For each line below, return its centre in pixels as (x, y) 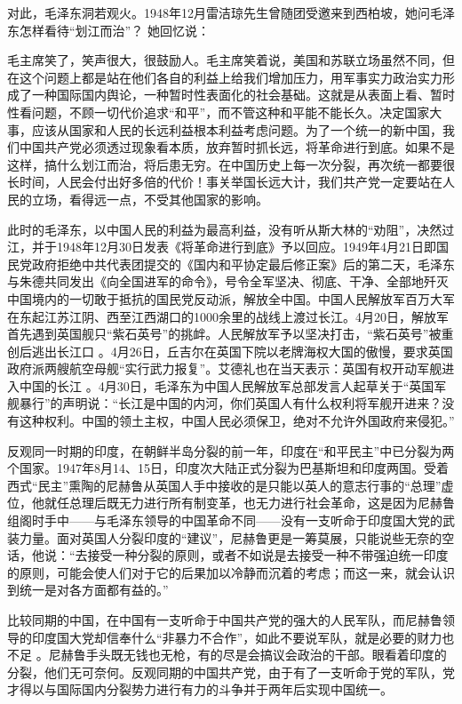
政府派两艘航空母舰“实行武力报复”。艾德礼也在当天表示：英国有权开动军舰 (225, 368)
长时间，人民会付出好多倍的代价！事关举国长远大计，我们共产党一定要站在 (225, 182)
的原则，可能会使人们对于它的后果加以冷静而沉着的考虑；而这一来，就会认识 (231, 572)
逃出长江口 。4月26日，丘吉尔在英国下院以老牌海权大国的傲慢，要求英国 (242, 351)
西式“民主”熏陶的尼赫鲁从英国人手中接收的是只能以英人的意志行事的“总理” (224, 485)
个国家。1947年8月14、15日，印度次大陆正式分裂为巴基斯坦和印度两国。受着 (228, 468)
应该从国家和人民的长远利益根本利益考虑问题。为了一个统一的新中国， (237, 129)
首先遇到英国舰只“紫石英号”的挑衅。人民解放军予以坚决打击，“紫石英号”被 (224, 334)
